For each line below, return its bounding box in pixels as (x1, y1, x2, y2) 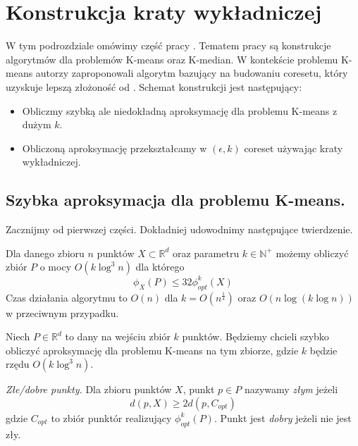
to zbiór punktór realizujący (51, 410, 172, 425)
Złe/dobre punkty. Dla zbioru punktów (6, 382, 172, 397)
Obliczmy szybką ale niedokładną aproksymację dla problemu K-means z (22, 103, 338, 118)
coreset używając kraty (244, 140, 343, 155)
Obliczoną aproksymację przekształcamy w (22, 140, 207, 155)
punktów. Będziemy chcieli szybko (182, 329, 329, 344)
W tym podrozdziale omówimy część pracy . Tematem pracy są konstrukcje (6, 38, 331, 53)
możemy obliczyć (276, 245, 349, 260)
